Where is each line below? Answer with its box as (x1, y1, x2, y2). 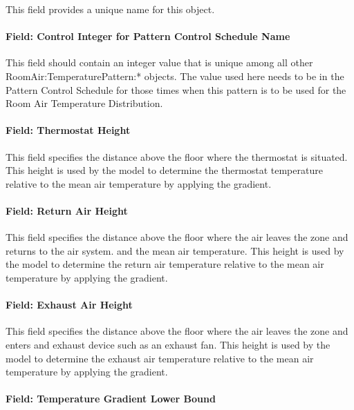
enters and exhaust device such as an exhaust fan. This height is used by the (6, 337, 330, 351)
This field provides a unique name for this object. (6, 2, 215, 16)
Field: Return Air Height (6, 203, 128, 217)
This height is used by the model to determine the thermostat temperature (6, 163, 323, 177)
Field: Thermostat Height (6, 123, 131, 137)
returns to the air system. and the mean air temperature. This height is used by (6, 243, 344, 257)
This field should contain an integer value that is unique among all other (6, 55, 313, 70)
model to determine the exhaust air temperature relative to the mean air (6, 351, 314, 365)
